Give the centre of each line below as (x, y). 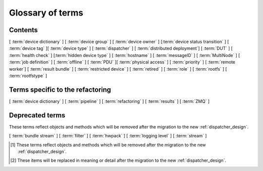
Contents (23, 30)
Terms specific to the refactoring (60, 89)
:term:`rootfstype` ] (28, 76)
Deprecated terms (37, 115)
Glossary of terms (46, 13)
